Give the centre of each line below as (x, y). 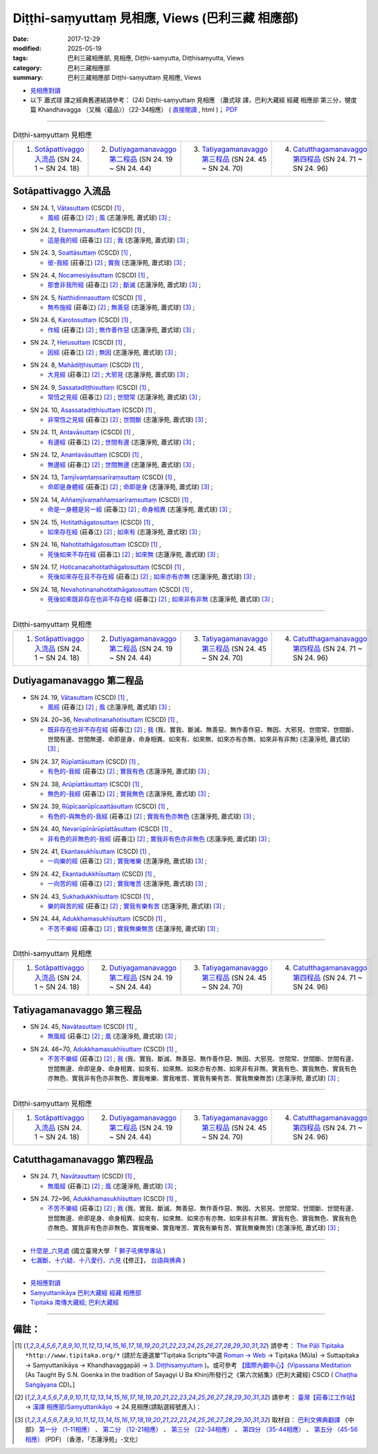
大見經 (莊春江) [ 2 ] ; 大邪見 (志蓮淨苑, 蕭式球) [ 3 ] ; (118, 375)
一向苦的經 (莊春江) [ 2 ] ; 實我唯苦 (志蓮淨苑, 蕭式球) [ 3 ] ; (127, 884)
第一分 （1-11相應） (66, 1430)
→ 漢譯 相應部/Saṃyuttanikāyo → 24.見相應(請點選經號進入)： (114, 1407)
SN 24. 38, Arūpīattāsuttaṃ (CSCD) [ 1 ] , (87, 784)
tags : (20, 58)
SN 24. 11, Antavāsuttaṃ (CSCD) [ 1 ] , (82, 432)
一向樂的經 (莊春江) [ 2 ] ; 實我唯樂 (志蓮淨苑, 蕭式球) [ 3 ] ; (127, 861)
